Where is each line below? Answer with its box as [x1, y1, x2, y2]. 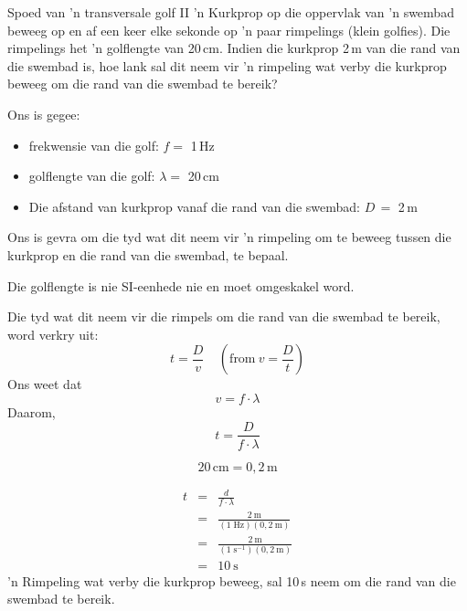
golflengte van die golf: [28, 166, 155, 185]
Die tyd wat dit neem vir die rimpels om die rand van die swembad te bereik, [7, 307, 440, 326]
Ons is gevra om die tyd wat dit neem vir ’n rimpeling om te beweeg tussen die [7, 227, 451, 247]
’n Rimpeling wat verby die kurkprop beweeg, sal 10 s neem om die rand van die [7, 571, 456, 590]
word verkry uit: [7, 324, 99, 343]
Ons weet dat [7, 374, 82, 394]
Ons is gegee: [7, 104, 80, 123]
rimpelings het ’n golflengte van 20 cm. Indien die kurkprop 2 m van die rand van [7, 38, 461, 58]
